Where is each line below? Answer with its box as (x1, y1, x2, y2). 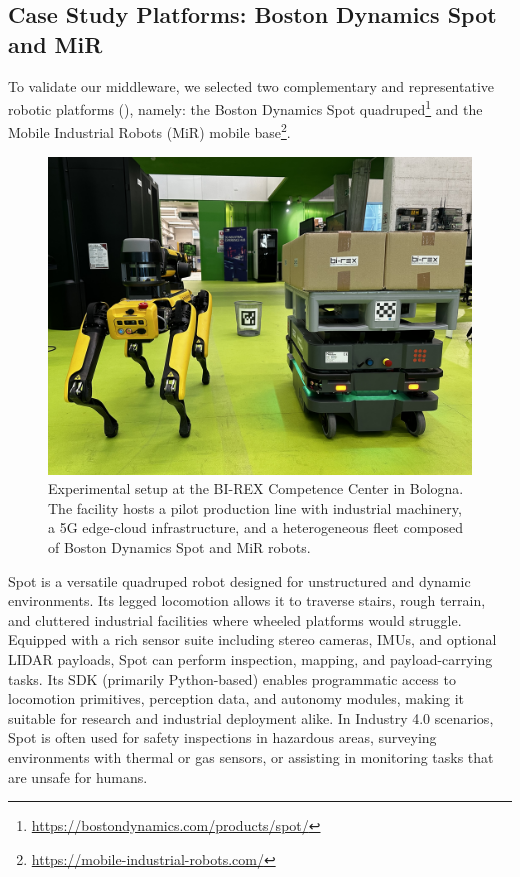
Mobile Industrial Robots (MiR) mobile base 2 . (8, 119, 291, 143)
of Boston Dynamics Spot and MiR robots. (48, 537, 311, 558)
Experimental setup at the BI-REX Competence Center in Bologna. (48, 478, 464, 499)
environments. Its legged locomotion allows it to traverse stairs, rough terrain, (8, 590, 486, 611)
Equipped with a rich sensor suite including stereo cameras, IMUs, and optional (8, 629, 497, 650)
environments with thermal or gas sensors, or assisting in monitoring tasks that (8, 747, 494, 767)
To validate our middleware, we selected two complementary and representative (8, 75, 495, 96)
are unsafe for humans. (8, 766, 148, 787)
